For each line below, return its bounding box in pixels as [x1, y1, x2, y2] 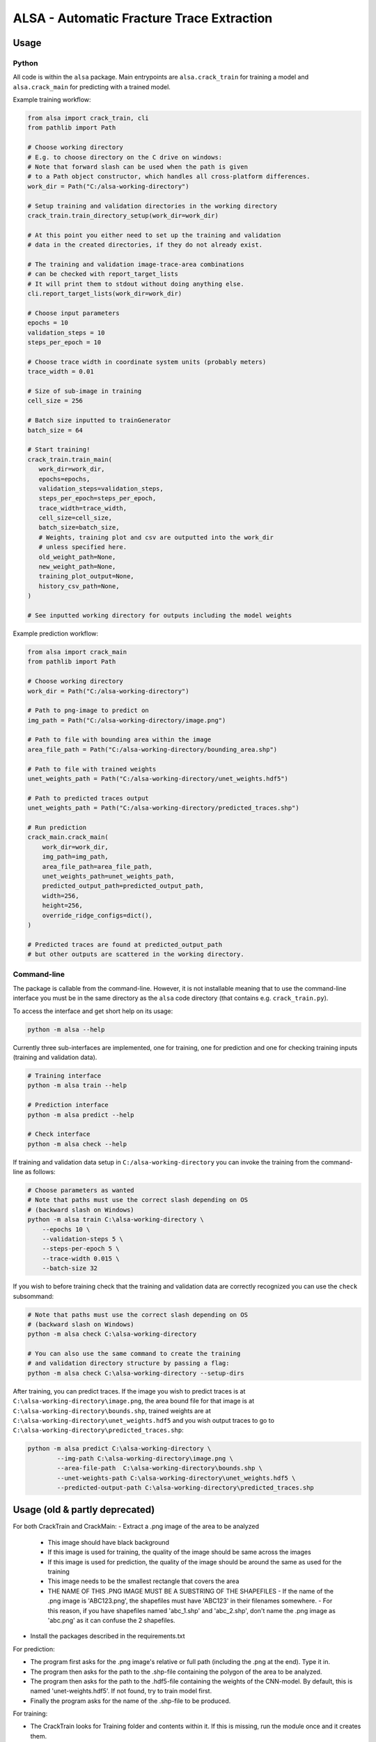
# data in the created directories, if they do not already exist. [27, 241, 263, 249]
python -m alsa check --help [27, 1140, 127, 1148]
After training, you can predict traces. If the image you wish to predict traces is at [13, 1387, 246, 1395]
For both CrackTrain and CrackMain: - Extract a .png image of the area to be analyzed [13, 1523, 259, 1531]
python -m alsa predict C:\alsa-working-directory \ [27, 1444, 212, 1453]
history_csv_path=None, [38, 582, 120, 590]
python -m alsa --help [27, 1025, 105, 1033]
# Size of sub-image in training [27, 387, 142, 395]
